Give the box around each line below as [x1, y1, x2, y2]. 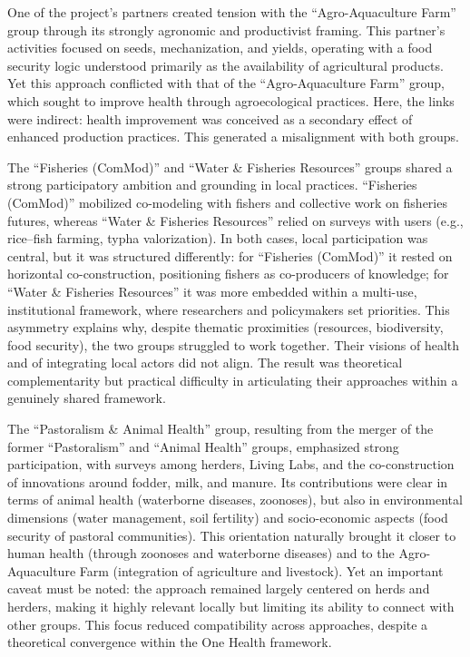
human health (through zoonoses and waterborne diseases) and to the [7, 544, 395, 563]
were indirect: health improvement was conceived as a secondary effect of [7, 109, 413, 128]
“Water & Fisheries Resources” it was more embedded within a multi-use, [7, 281, 417, 300]
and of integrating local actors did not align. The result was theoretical [7, 353, 403, 372]
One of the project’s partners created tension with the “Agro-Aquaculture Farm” [7, 3, 456, 21]
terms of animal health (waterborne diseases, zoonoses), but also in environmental [7, 490, 463, 509]
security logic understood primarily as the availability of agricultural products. [7, 55, 444, 74]
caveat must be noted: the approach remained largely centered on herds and [7, 579, 430, 598]
